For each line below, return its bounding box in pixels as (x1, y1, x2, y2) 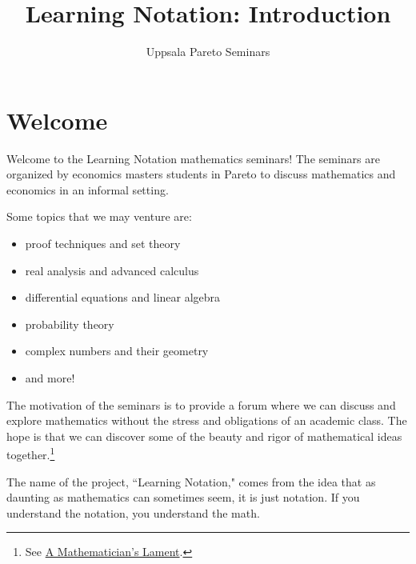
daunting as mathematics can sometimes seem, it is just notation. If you (6, 489, 360, 506)
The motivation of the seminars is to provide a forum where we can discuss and (6, 396, 396, 413)
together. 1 (6, 444, 55, 463)
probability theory (25, 315, 114, 332)
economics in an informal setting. (6, 181, 169, 198)
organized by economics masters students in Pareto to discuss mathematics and (6, 166, 396, 182)
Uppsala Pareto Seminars (146, 43, 270, 60)
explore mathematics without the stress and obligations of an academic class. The (6, 412, 407, 429)
